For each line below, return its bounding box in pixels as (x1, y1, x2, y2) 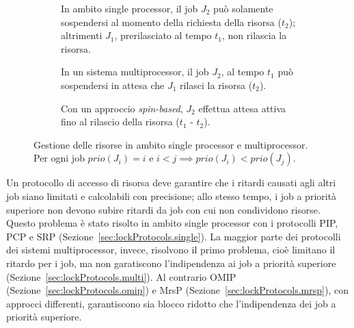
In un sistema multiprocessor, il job (61, 64, 209, 79)
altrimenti (61, 28, 103, 42)
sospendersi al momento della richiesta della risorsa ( (61, 14, 282, 29)
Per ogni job (33, 151, 85, 165)
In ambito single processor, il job (61, 1, 198, 15)
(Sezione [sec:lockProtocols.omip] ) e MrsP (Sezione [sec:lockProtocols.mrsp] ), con (6, 283, 349, 297)
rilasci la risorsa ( (180, 77, 253, 92)
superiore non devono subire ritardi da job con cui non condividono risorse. (6, 202, 321, 216)
